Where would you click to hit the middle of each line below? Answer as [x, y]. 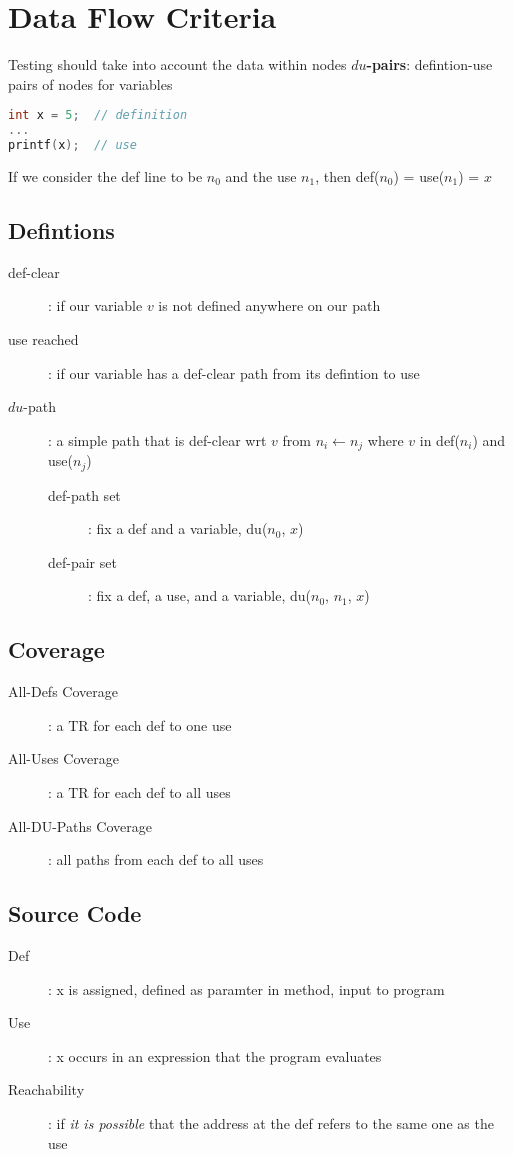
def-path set [84, 494]
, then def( [347, 175]
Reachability [46, 1089]
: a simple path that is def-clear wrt [157, 439]
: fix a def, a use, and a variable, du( [199, 595]
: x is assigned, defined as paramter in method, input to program [246, 988]
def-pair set [82, 561]
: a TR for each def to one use [140, 724]
